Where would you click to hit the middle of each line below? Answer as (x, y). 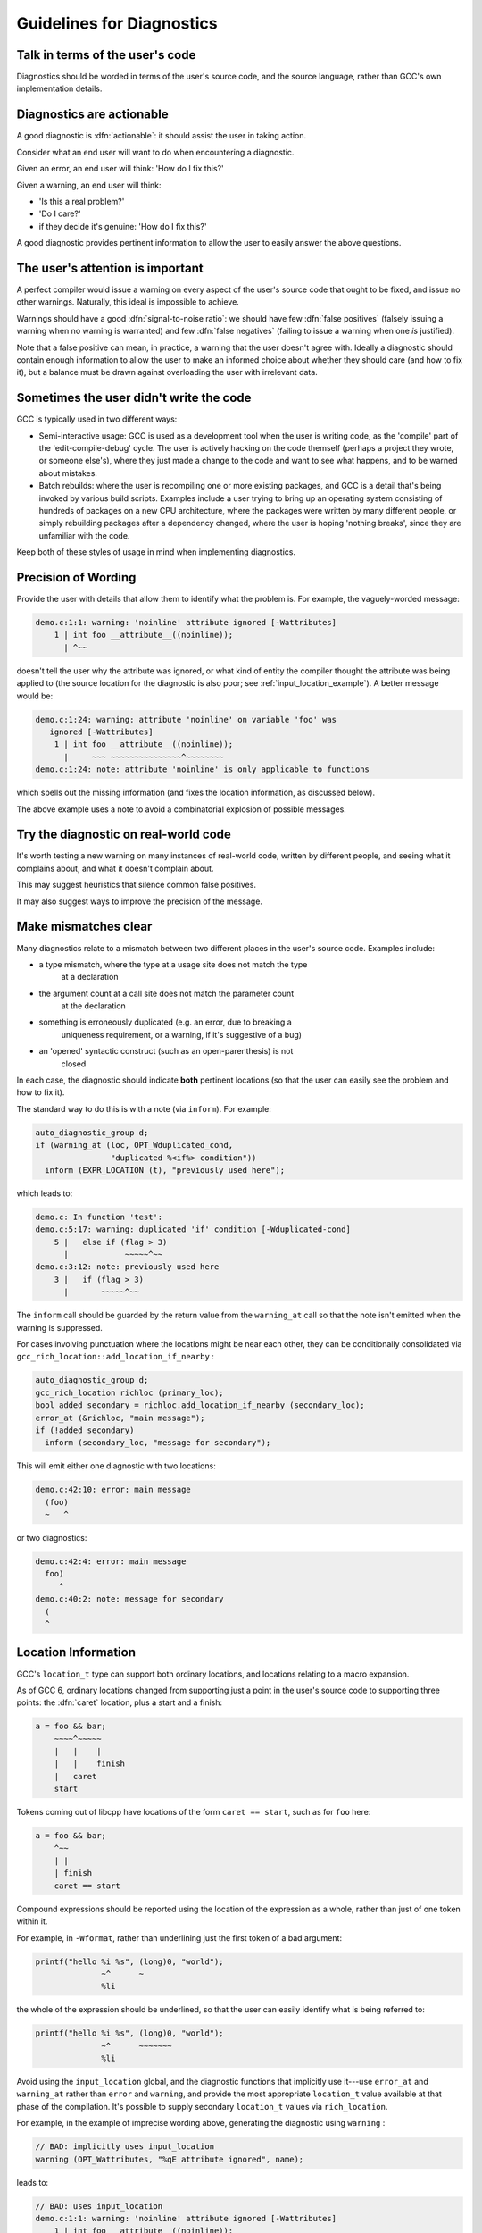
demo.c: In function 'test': (99, 1217)
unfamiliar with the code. (84, 535)
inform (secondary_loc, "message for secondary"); (158, 1443)
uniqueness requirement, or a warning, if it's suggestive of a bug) (182, 1034)
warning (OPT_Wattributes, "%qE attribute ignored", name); (170, 2159)
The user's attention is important (110, 268)
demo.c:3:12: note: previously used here (127, 1267)
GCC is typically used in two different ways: (97, 419)
